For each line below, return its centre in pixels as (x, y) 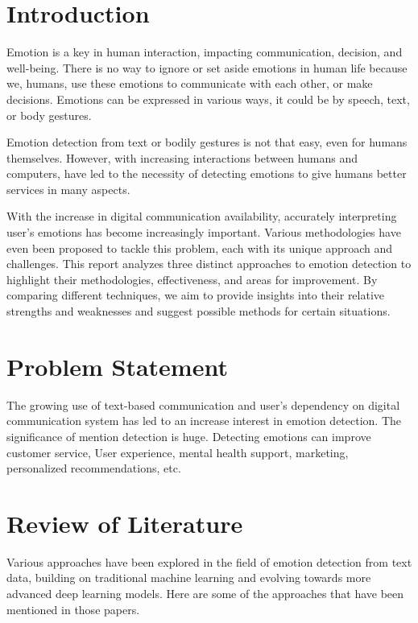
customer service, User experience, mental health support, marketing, (178, 452)
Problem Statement (117, 366)
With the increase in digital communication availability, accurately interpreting (202, 216)
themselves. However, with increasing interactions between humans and (182, 157)
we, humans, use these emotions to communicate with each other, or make (190, 83)
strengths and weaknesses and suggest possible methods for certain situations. (199, 311)
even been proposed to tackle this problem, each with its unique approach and (200, 248)
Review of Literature (125, 523)
